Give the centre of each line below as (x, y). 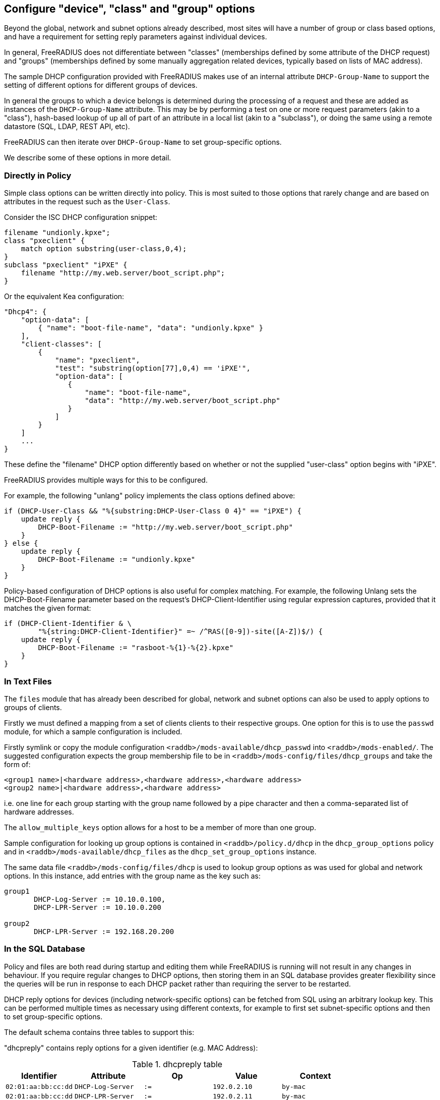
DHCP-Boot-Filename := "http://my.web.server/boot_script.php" (166, 527)
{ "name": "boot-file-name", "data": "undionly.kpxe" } (151, 328)
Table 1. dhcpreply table (177, 1064)
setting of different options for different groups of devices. (101, 85)
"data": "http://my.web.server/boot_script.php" (182, 401)
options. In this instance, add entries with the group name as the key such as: (132, 876)
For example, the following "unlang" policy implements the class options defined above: (150, 496)
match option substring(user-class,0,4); (104, 249)
